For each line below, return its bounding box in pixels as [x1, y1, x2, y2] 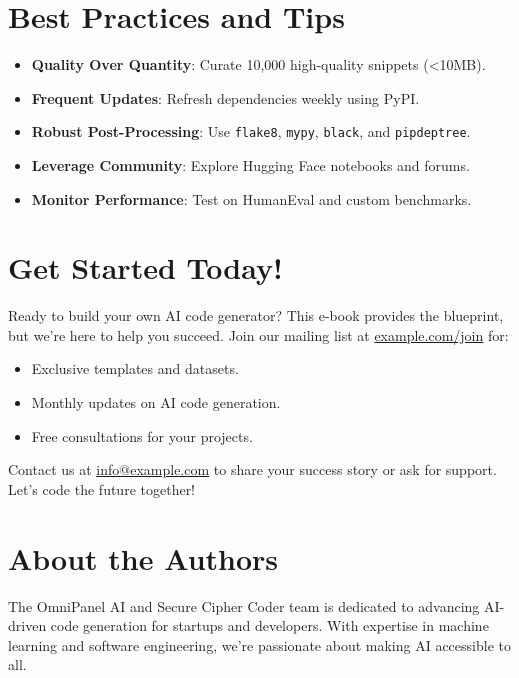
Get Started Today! [8, 247, 283, 288]
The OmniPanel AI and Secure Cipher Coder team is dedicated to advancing [8, 595, 480, 616]
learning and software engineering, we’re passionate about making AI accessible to [8, 634, 511, 655]
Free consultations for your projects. [31, 425, 253, 446]
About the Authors [8, 537, 279, 578]
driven [8, 615, 47, 636]
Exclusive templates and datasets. [31, 358, 239, 379]
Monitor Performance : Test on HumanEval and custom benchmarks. [31, 188, 472, 209]
